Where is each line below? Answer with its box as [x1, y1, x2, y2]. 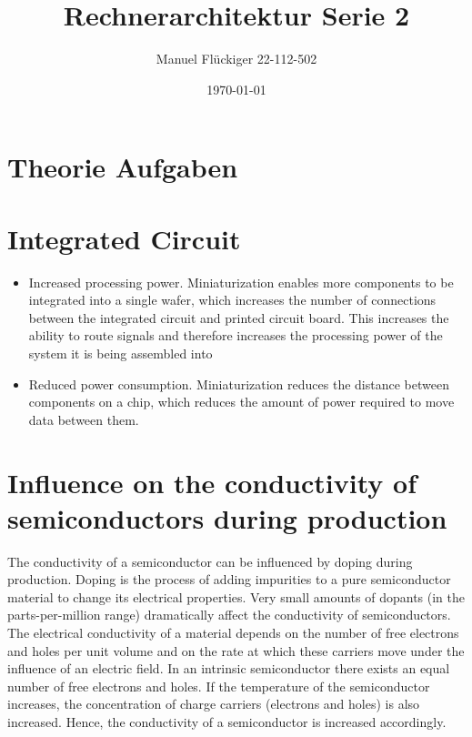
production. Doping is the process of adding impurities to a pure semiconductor [7, 570, 451, 589]
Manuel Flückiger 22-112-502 [156, 49, 317, 68]
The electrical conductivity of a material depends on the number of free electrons [7, 623, 459, 642]
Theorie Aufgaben [7, 148, 238, 186]
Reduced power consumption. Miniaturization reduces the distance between [28, 374, 449, 393]
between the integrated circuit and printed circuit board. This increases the [28, 308, 449, 327]
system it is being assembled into [28, 344, 213, 362]
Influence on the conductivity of [7, 463, 417, 500]
